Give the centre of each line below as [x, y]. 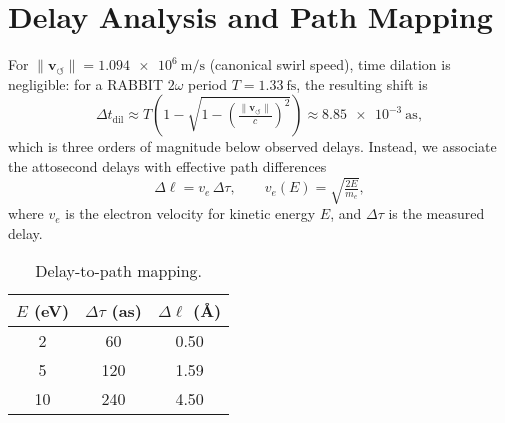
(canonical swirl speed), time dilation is [330, 64]
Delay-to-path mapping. [119, 271]
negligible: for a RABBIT [86, 83]
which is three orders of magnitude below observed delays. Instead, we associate [252, 146]
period [208, 83]
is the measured [436, 213]
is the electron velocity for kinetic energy [190, 213]
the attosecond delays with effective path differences [167, 165]
